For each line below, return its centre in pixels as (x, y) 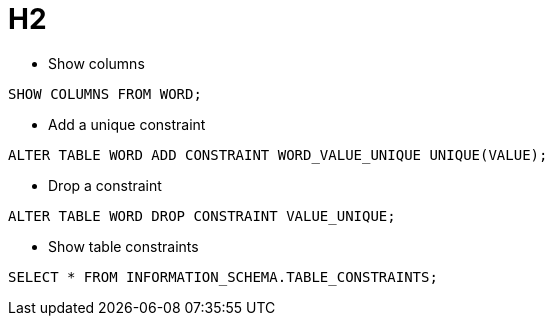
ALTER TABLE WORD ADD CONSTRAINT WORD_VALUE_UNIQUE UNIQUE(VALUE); (278, 154)
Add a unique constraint (127, 124)
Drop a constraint (105, 185)
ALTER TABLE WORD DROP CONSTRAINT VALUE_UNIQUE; (202, 215)
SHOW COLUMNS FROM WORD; (105, 93)
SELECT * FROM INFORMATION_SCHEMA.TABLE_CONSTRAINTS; (223, 276)
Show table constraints (123, 246)
